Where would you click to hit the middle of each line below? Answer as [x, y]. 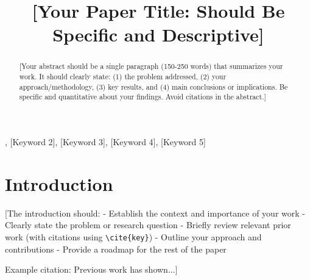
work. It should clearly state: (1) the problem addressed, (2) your [123, 77]
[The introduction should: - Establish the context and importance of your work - [155, 213]
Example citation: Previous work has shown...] [91, 269]
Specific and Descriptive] [158, 34]
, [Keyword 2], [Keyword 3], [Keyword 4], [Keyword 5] [105, 141]
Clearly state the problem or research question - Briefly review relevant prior [148, 225]
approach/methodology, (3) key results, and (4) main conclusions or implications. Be [153, 86]
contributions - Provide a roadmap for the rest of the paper [116, 249]
